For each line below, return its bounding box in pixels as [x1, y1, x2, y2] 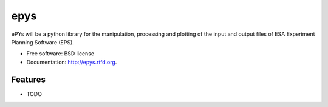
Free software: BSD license [26, 50, 94, 57]
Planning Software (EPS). [11, 38, 74, 46]
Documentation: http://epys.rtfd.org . [26, 58, 117, 66]
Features [11, 74, 46, 85]
